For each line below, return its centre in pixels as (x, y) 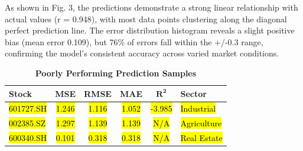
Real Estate (201, 138)
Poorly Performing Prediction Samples (116, 73)
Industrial (198, 108)
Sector (193, 93)
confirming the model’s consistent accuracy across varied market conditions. (142, 53)
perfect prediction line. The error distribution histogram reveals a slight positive (150, 30)
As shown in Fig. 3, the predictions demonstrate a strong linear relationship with (151, 7)
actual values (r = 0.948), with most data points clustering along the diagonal (146, 19)
